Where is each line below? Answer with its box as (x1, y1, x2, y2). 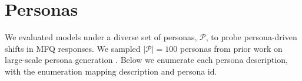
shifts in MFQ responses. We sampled (5, 42, 141, 54)
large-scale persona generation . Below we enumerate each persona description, (5, 54, 288, 66)
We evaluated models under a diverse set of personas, (5, 31, 197, 43)
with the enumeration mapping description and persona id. (5, 65, 217, 77)
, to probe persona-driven (205, 31, 297, 43)
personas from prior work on (180, 42, 283, 54)
